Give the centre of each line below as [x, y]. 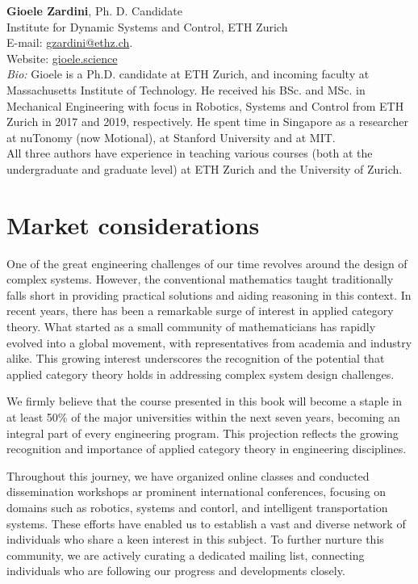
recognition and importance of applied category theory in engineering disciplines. [207, 449]
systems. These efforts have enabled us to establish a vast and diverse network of [206, 523]
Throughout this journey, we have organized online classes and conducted [188, 475]
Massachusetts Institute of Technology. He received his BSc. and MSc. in [186, 89]
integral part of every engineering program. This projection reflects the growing [203, 433]
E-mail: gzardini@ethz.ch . [70, 42]
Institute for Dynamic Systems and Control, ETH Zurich [147, 26]
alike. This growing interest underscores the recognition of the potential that [196, 358]
